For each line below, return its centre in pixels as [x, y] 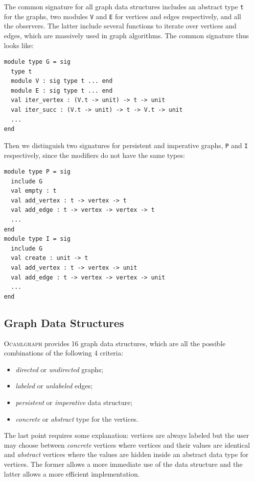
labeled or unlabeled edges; [54, 386]
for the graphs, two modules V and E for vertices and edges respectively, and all [123, 16]
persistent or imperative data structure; [74, 402]
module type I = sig [37, 239]
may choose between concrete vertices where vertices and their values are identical [127, 444]
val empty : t [34, 191]
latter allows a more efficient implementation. [72, 473]
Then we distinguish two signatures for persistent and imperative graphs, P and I [126, 145]
